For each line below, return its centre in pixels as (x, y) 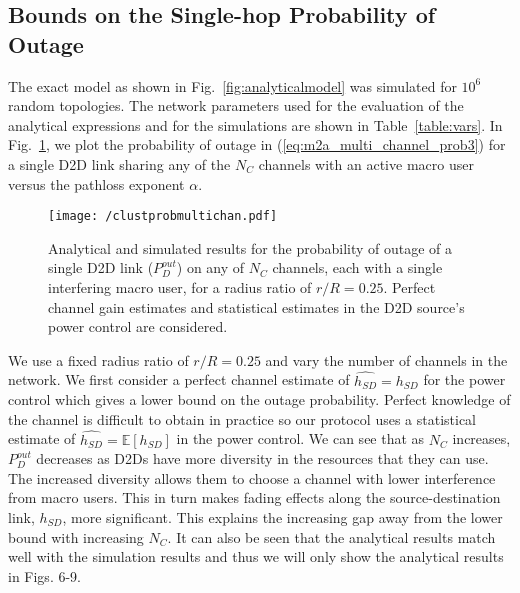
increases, (481, 438)
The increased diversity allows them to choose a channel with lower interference (252, 477)
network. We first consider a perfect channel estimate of (179, 379)
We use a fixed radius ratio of (98, 359)
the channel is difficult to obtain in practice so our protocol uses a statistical (242, 418)
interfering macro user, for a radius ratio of (180, 287)
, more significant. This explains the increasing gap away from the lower (282, 516)
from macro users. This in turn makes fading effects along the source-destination (254, 497)
